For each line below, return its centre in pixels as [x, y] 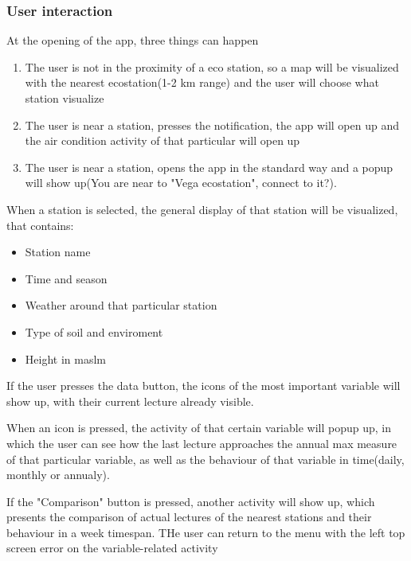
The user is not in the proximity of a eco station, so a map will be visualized [212, 66]
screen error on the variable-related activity [112, 548]
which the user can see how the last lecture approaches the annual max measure [202, 443]
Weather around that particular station [121, 305]
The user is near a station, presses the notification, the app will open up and [212, 125]
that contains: [40, 225]
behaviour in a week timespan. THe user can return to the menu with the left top [206, 532]
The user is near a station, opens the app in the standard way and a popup [209, 167]
